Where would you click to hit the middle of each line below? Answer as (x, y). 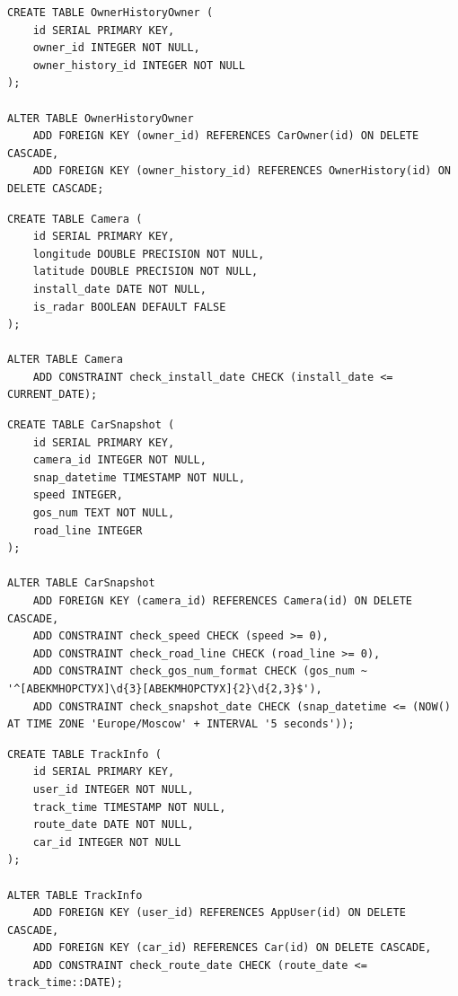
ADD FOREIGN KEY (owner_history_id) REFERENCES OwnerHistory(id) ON (242, 171)
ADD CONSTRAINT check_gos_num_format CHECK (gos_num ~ (200, 671)
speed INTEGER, (78, 495)
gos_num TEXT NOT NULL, (104, 513)
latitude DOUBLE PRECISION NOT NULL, (145, 272)
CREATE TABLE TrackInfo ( (84, 754)
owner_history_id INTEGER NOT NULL (139, 65)
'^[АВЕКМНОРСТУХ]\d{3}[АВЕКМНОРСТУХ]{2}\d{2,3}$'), (165, 688)
